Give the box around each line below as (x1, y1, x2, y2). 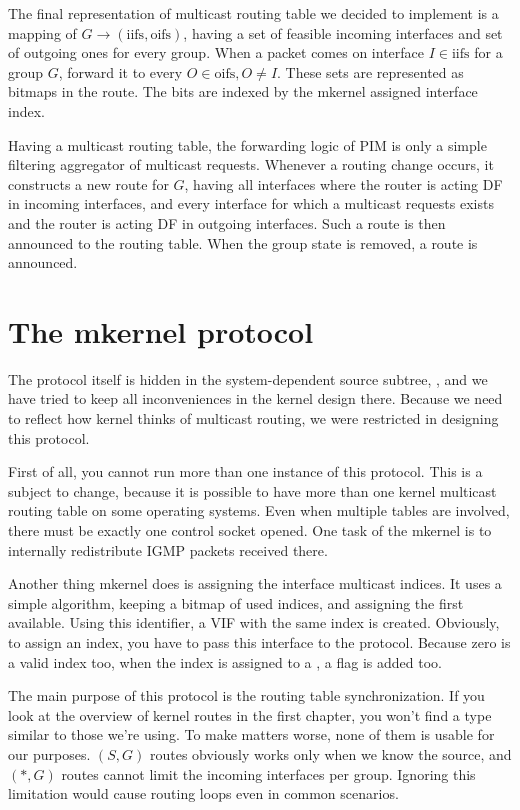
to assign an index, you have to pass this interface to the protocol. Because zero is (8, 631, 511, 652)
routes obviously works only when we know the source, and (149, 743, 512, 764)
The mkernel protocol (8, 310, 314, 351)
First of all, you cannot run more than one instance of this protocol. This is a (8, 461, 483, 482)
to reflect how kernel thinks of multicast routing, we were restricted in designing (8, 408, 499, 429)
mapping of (8, 22, 77, 43)
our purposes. (8, 743, 91, 764)
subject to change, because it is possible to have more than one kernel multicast (8, 480, 497, 501)
